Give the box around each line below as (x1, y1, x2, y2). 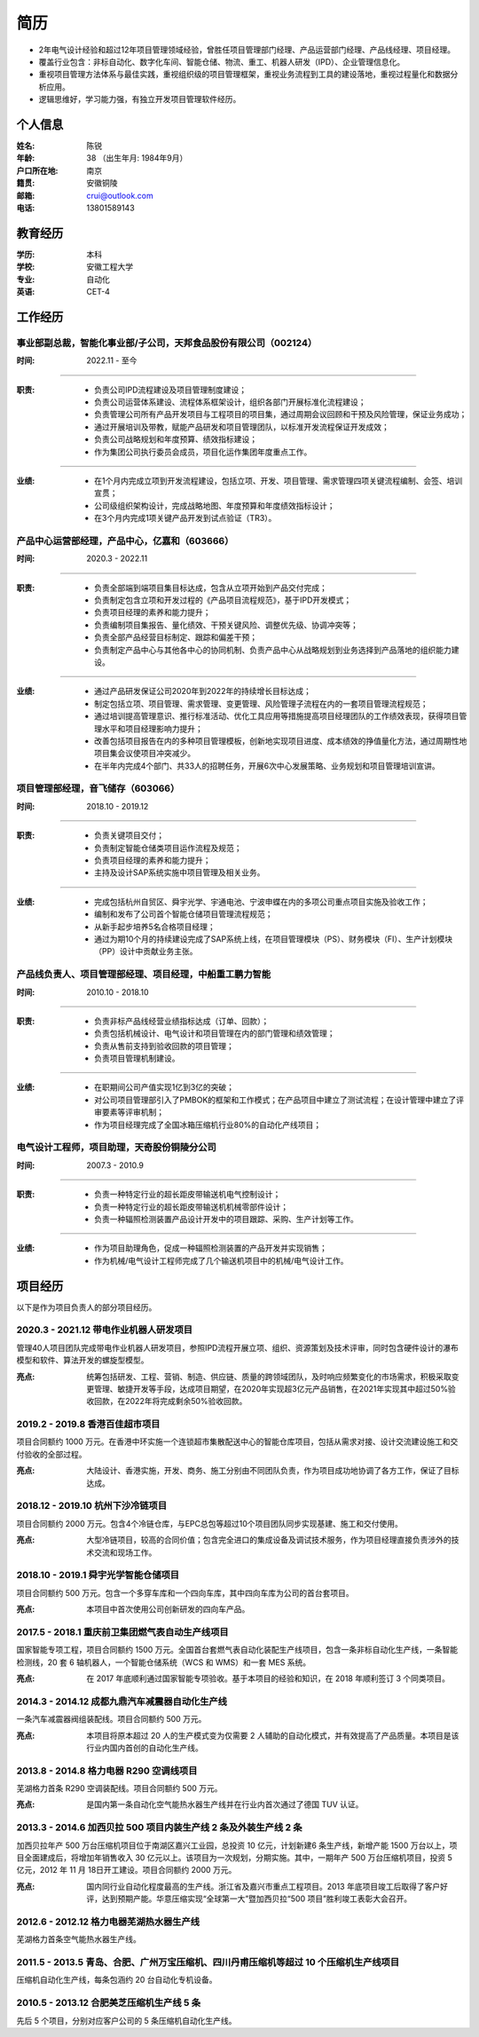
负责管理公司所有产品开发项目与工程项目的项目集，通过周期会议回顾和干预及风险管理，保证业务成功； (94, 409, 467, 420)
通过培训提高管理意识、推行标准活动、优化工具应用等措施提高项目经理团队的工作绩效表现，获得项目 (94, 711, 459, 722)
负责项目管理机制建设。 (94, 1053, 180, 1064)
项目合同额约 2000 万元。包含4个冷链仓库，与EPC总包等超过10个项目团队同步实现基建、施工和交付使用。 (16, 1518, 404, 1528)
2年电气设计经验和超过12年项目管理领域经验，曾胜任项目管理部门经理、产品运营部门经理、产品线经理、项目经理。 (38, 44, 456, 55)
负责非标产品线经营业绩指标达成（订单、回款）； (94, 1015, 270, 1026)
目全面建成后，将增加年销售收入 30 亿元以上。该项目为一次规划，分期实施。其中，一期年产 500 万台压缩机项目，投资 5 (16, 1852, 452, 1863)
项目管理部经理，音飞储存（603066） (16, 782, 180, 794)
